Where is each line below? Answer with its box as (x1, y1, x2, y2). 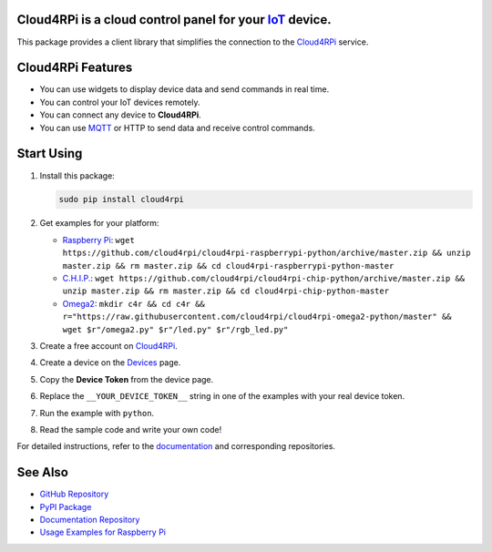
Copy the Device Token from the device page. (39, 373, 214, 384)
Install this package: (39, 169, 116, 181)
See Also (16, 465, 68, 480)
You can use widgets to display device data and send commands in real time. (39, 84, 330, 95)
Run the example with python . (39, 407, 155, 418)
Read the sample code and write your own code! (39, 424, 222, 434)
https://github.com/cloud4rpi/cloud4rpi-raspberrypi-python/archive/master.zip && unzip (62, 248, 471, 259)
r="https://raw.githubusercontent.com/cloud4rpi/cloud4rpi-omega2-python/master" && (62, 312, 452, 322)
